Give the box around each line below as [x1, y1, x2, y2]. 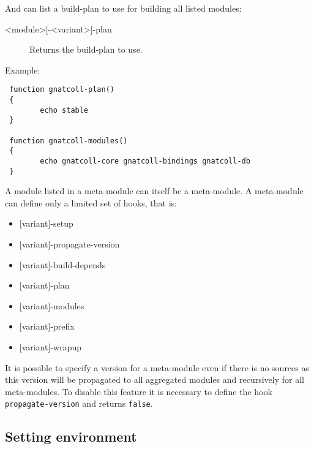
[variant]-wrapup [19, 341, 82, 353]
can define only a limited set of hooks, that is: [5, 196, 178, 209]
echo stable [40, 105, 89, 115]
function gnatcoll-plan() [9, 85, 114, 94]
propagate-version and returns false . [5, 397, 153, 410]
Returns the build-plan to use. [29, 43, 143, 56]
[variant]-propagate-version [19, 238, 120, 251]
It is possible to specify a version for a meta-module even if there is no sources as [5, 361, 309, 374]
